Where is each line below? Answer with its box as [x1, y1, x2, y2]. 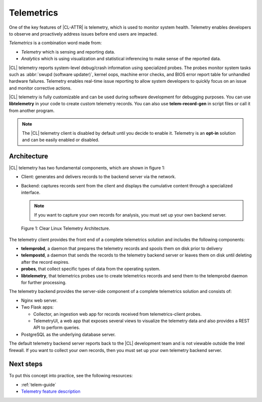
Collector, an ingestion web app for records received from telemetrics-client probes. [33, 311, 202, 317]
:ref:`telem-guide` [21, 382, 57, 387]
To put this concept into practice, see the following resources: [9, 373, 133, 379]
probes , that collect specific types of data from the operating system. [21, 266, 161, 272]
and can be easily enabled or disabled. [22, 137, 99, 143]
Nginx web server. [21, 297, 58, 303]
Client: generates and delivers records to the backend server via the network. [21, 174, 176, 180]
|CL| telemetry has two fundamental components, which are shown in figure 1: [9, 164, 165, 170]
